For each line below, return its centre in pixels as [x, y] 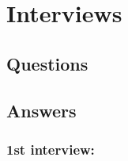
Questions [47, 63]
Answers [41, 110]
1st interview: [51, 149]
